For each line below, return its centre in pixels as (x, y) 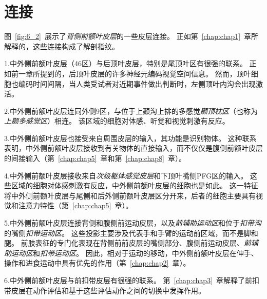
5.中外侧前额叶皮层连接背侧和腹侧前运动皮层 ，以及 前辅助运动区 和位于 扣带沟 (133, 223)
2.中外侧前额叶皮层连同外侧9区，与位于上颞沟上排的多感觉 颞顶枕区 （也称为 (131, 111)
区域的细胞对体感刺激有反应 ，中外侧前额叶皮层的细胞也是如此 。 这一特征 (135, 185)
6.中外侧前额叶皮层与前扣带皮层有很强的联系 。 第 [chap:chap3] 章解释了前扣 (132, 280)
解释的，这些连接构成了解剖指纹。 (62, 46)
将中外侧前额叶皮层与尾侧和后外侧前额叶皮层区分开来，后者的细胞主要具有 (130, 195)
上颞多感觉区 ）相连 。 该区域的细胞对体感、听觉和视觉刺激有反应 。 (117, 121)
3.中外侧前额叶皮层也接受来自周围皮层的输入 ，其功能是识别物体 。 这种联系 (130, 138)
